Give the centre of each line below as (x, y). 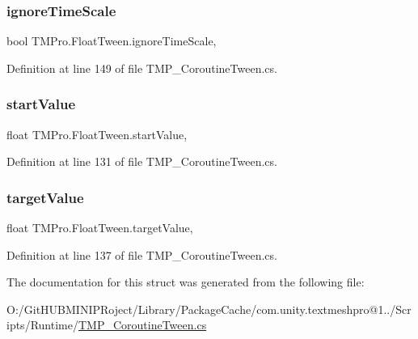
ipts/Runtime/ (42, 325)
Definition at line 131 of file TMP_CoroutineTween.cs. (142, 161)
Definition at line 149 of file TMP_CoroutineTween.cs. (142, 68)
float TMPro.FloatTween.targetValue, (100, 228)
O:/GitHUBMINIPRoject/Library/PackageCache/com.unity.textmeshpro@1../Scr (209, 309)
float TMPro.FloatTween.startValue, (97, 134)
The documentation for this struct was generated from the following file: (186, 282)
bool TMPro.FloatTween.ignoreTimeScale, (112, 41)
